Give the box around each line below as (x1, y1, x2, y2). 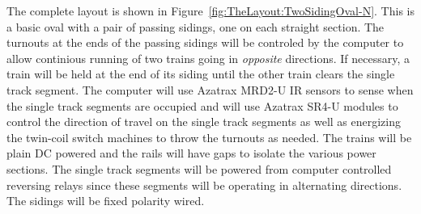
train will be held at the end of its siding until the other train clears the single (6, 65, 395, 82)
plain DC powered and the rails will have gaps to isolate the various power (6, 145, 376, 162)
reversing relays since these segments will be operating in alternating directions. (6, 176, 402, 193)
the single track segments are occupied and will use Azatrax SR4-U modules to (6, 97, 398, 114)
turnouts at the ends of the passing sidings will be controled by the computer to (6, 34, 404, 51)
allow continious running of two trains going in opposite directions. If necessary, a (6, 49, 410, 66)
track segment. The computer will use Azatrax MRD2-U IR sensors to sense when (6, 81, 414, 98)
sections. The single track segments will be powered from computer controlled (6, 160, 392, 177)
